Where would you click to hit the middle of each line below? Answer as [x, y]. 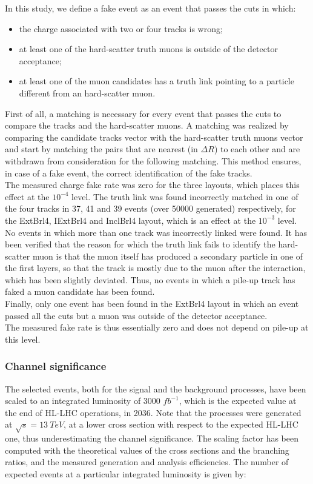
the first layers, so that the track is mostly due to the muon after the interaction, [155, 268]
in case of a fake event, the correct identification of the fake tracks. [129, 173]
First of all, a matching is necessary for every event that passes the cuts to [143, 113]
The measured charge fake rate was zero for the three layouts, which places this [152, 185]
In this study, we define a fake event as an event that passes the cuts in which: [150, 8]
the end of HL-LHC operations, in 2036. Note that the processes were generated [153, 412]
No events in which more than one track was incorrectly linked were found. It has [156, 232]
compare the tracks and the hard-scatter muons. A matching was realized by [147, 125]
